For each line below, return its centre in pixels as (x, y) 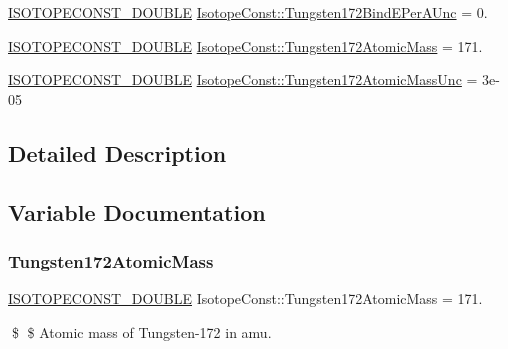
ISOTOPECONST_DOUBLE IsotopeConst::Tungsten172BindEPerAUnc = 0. (248, 12)
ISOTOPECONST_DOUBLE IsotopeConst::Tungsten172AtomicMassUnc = (243, 79)
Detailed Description (117, 152)
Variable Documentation (137, 211)
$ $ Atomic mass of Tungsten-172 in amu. (141, 331)
